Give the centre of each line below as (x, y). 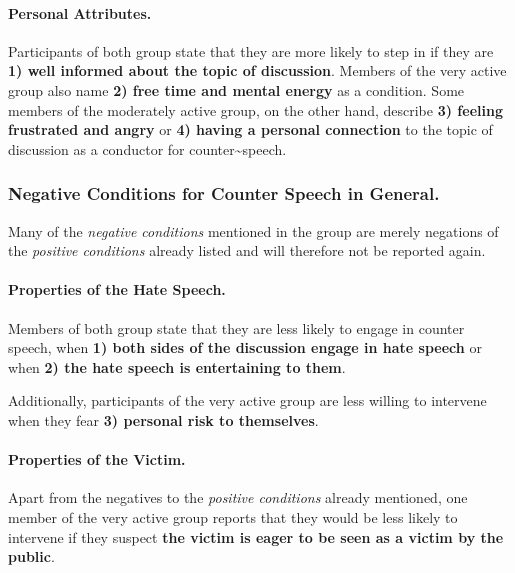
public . (31, 556)
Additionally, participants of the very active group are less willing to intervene (247, 400)
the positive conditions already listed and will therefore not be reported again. (247, 250)
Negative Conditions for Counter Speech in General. (224, 193)
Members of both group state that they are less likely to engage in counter (236, 327)
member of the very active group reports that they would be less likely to (233, 516)
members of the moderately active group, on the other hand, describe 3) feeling (255, 109)
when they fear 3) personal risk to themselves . (163, 419)
